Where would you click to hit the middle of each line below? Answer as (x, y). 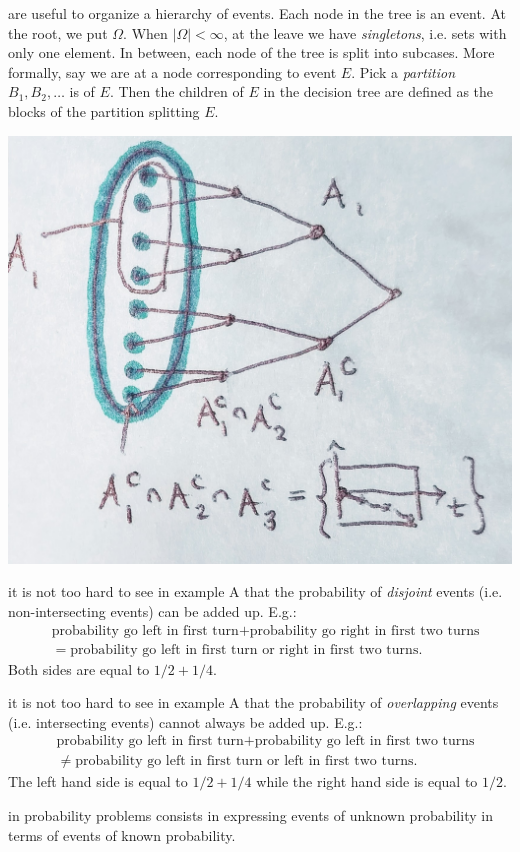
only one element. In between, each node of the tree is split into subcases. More (251, 52)
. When (145, 32)
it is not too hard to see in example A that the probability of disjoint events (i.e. (255, 591)
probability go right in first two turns (364, 630)
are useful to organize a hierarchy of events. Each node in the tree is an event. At (257, 13)
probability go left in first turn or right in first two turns (244, 649)
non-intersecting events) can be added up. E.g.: (152, 610)
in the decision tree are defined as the (378, 91)
